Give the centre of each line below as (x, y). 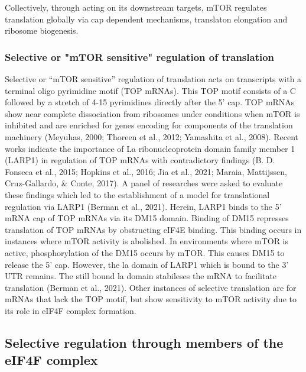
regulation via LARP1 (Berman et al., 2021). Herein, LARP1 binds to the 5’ (143, 206)
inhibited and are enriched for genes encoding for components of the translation (149, 125)
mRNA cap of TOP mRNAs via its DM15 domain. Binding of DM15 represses (147, 218)
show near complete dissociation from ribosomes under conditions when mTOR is (152, 113)
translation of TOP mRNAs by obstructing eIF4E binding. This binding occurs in (153, 229)
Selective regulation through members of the (144, 342)
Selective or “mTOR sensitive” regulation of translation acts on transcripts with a (153, 79)
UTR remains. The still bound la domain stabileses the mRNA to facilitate (141, 276)
